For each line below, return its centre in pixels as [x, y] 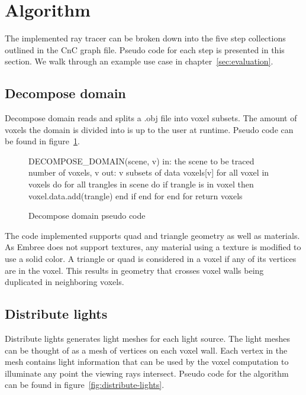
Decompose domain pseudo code [87, 216]
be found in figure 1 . [42, 141]
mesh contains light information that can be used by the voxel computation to [147, 362]
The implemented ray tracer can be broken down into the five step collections [145, 38]
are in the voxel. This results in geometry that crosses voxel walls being [134, 270]
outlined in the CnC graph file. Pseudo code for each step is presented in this [145, 49]
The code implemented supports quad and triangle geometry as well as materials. [152, 235]
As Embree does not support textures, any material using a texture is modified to [153, 247]
